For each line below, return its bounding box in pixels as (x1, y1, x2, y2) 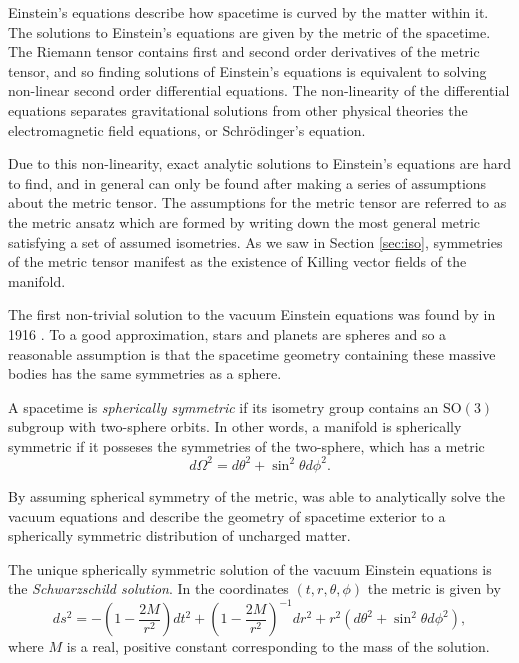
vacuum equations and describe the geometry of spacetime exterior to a (8, 505, 446, 526)
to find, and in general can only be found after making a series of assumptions (8, 172, 487, 193)
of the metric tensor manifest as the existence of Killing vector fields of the (8, 251, 467, 272)
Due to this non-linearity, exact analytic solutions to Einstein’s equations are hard (8, 153, 512, 174)
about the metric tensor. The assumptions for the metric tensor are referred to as (8, 192, 507, 213)
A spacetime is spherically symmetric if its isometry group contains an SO (8, 396, 462, 417)
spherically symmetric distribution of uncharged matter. (8, 525, 351, 546)
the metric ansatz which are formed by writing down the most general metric (8, 211, 481, 232)
